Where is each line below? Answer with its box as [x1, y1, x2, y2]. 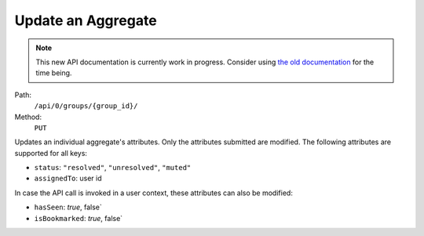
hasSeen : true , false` [34, 202, 102, 212]
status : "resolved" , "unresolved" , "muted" [34, 163, 192, 172]
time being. [35, 68, 72, 78]
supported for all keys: [14, 148, 88, 158]
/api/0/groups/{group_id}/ [34, 102, 138, 111]
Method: [14, 112, 42, 122]
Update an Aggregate [14, 12, 157, 29]
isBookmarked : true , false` [34, 213, 123, 223]
